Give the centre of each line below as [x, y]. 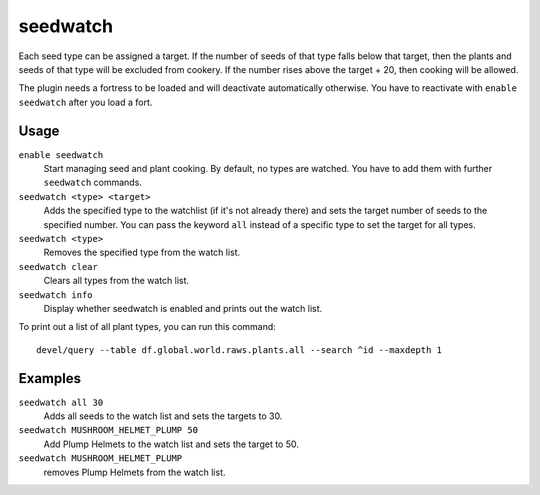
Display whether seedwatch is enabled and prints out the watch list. [183, 308]
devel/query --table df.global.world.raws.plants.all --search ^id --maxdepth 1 [239, 349]
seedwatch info [56, 294]
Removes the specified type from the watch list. [142, 252]
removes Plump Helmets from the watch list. [134, 472]
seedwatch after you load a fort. [85, 102]
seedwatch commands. [92, 182]
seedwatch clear [58, 266]
